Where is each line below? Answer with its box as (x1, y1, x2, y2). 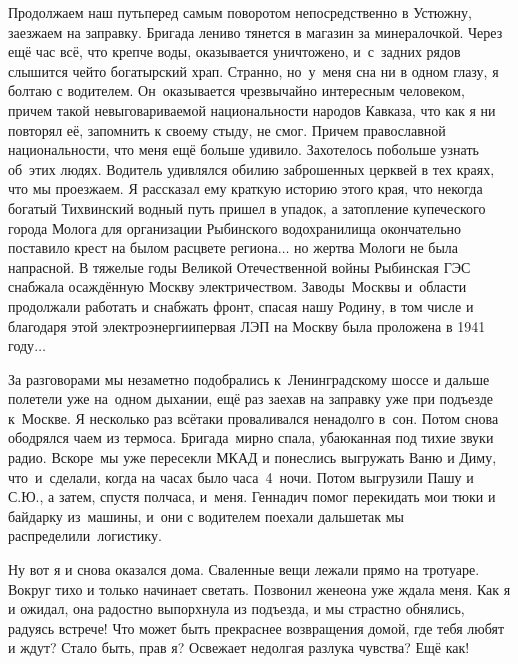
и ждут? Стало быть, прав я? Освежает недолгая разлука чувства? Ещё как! (8, 637, 470, 658)
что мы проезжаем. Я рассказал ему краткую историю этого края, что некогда (8, 178, 483, 199)
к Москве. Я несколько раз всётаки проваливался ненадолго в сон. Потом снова (8, 407, 499, 428)
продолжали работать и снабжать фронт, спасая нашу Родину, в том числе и (8, 295, 474, 316)
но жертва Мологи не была (294, 237, 458, 258)
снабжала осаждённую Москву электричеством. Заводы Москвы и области (8, 276, 467, 297)
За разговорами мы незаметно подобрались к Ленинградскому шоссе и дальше (8, 368, 490, 389)
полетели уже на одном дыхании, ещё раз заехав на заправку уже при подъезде (8, 388, 494, 409)
